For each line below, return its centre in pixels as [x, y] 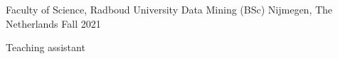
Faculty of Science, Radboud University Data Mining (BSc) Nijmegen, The [169, 9]
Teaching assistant [46, 47]
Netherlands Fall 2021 [53, 23]
